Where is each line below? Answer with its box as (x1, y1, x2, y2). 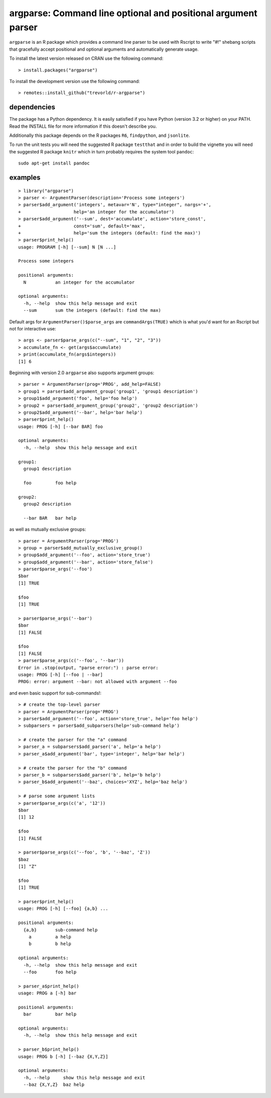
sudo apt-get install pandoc (18, 160, 90, 166)
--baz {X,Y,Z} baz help (23, 1082, 85, 1087)
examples (9, 173, 41, 182)
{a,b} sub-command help (23, 927, 98, 933)
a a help (28, 934, 71, 940)
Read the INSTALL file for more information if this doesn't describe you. (9, 123, 157, 129)
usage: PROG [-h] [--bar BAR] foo (18, 424, 103, 430)
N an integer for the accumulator (23, 279, 135, 285)
